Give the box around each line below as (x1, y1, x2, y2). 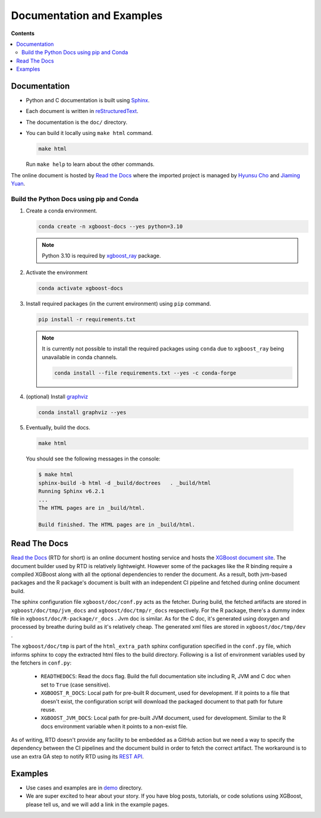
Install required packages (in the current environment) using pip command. (26, 300, 211, 307)
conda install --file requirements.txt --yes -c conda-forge (54, 369, 237, 376)
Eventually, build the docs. (26, 424, 90, 431)
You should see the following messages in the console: (26, 455, 160, 462)
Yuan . (11, 180, 26, 187)
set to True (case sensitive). (40, 681, 111, 688)
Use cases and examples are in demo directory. (26, 784, 143, 791)
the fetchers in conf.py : (11, 659, 72, 666)
